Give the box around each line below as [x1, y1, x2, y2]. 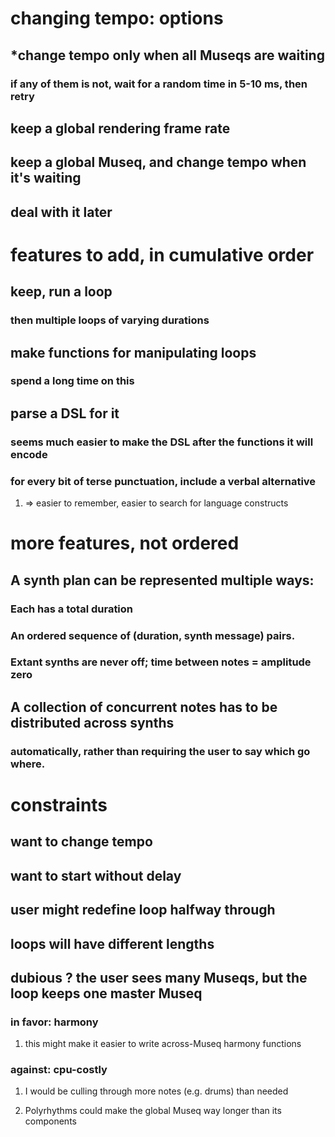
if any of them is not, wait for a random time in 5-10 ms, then [10, 77, 308, 91]
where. [10, 757, 46, 771]
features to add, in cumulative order [10, 243, 315, 266]
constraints [10, 793, 108, 816]
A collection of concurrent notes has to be [10, 698, 278, 716]
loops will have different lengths [10, 935, 215, 952]
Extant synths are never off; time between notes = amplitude [10, 655, 312, 669]
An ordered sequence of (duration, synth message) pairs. [10, 628, 296, 642]
